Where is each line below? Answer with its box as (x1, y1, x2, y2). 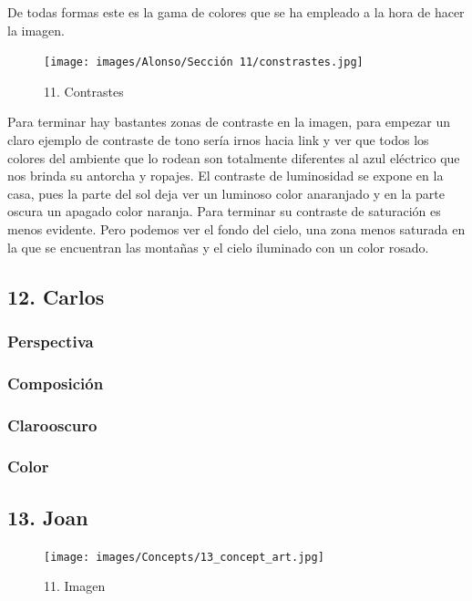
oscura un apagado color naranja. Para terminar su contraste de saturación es (7, 202, 441, 221)
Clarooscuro (7, 413, 97, 436)
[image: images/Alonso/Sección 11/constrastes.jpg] (44, 56, 364, 69)
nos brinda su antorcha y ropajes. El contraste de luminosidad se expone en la (7, 166, 444, 185)
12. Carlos (7, 282, 105, 310)
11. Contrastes (44, 81, 124, 100)
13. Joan (7, 503, 88, 531)
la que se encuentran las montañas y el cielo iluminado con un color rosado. (7, 237, 429, 256)
